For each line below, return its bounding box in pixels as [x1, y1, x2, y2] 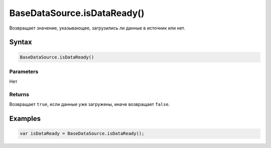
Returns [9, 91, 30, 98]
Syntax [9, 38, 32, 46]
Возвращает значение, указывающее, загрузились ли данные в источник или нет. [9, 25, 186, 31]
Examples [9, 114, 41, 123]
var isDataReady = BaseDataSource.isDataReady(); [20, 130, 145, 136]
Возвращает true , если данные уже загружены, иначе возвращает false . [9, 101, 170, 107]
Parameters [9, 68, 39, 75]
